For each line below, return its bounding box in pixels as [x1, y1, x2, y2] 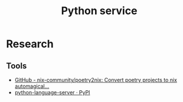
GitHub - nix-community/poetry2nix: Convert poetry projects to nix [14, 77, 177, 83]
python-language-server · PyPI [14, 89, 90, 96]
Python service [61, 4, 138, 18]
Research [6, 37, 54, 51]
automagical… [14, 83, 50, 90]
